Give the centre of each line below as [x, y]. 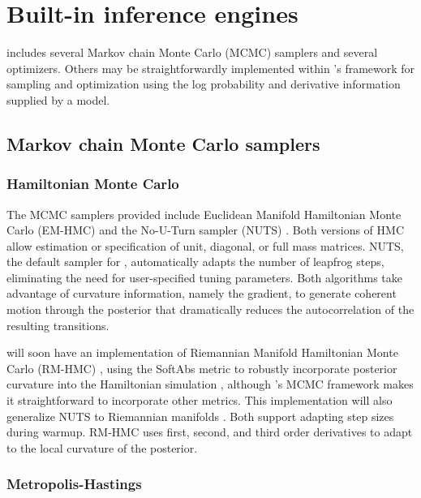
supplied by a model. [58, 99]
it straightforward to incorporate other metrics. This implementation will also [200, 400]
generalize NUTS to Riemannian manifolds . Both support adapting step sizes [200, 416]
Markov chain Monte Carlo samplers [163, 143]
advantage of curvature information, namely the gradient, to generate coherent [202, 293]
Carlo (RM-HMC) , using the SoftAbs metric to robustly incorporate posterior [202, 368]
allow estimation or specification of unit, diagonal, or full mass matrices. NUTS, [205, 245]
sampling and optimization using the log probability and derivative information [204, 84]
